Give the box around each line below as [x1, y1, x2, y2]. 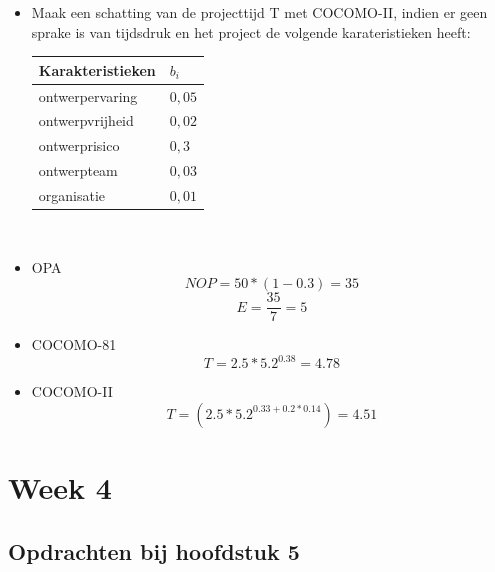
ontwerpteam [38, 160, 118, 181]
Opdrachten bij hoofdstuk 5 [8, 535, 300, 566]
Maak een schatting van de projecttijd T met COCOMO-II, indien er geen [31, 2, 488, 22]
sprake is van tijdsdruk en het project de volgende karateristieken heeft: [31, 21, 471, 42]
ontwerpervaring [38, 85, 138, 106]
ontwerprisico [38, 135, 120, 156]
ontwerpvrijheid [38, 110, 134, 131]
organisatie [38, 184, 106, 205]
